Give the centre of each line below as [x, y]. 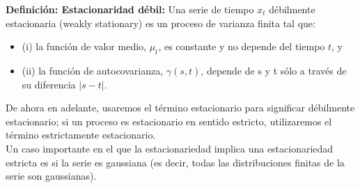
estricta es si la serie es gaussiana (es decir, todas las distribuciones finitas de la [175, 162]
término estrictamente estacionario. [81, 135]
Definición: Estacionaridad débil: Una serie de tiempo [130, 9]
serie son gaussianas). [51, 176]
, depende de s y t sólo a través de [274, 70]
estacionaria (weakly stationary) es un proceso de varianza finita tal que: [161, 23]
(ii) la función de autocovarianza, [93, 70]
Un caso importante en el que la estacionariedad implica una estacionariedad [170, 148]
